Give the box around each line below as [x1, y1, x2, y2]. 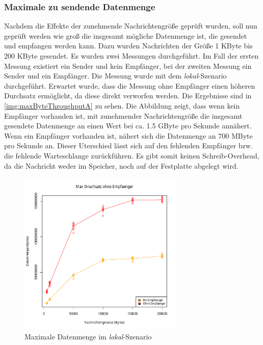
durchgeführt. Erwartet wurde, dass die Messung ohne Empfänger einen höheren [4, 80, 255, 91]
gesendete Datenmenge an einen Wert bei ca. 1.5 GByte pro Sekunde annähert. [4, 120, 252, 131]
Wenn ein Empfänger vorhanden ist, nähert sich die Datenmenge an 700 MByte [4, 130, 253, 141]
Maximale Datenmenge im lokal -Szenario [24, 331, 152, 341]
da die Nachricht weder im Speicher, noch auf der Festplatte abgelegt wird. [4, 160, 239, 171]
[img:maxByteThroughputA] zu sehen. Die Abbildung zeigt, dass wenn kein [4, 100, 240, 111]
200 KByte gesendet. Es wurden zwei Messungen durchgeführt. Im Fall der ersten [4, 50, 259, 61]
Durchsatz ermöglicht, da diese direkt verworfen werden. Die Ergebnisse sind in [4, 90, 252, 101]
